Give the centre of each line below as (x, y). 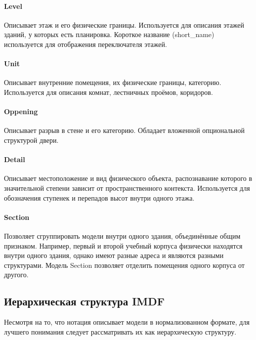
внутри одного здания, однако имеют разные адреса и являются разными (114, 255)
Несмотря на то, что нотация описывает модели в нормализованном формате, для (127, 322)
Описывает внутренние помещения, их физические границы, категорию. (113, 82)
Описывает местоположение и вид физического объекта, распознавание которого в (128, 178)
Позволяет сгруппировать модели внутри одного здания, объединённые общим (122, 235)
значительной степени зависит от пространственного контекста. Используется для (127, 188)
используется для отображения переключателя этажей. (85, 44)
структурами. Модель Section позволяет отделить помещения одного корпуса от (124, 265)
